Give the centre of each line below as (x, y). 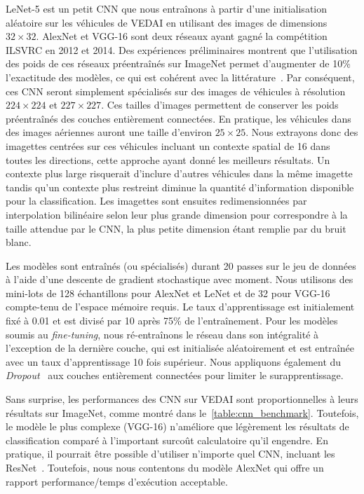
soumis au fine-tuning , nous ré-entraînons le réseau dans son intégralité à (162, 334)
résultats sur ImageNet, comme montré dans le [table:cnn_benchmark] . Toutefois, (182, 412)
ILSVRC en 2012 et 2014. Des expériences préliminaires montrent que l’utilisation (182, 49)
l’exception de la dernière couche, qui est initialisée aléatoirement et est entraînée (180, 348)
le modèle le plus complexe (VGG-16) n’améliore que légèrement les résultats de (177, 426)
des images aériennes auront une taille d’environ (109, 132)
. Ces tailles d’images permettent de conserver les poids (220, 105)
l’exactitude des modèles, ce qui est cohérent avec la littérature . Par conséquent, (180, 77)
